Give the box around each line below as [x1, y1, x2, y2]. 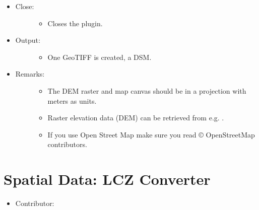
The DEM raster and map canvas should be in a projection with [47, 85, 246, 96]
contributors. [47, 139, 87, 150]
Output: [15, 35, 40, 45]
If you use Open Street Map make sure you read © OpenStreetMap [47, 129, 255, 139]
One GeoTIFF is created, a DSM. [47, 51, 152, 62]
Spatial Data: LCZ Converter [4, 169, 211, 189]
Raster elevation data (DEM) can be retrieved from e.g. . [47, 112, 224, 123]
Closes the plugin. [47, 18, 103, 28]
